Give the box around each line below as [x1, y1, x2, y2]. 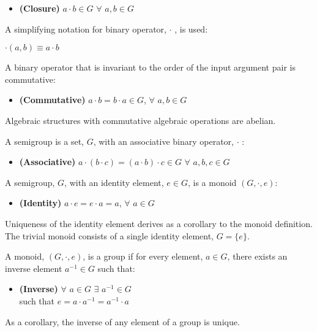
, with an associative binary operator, [93, 134, 234, 147]
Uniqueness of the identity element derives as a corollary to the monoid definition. [5, 217, 313, 230]
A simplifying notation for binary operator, [5, 22, 166, 35]
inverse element [5, 261, 62, 274]
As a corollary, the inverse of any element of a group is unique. [5, 315, 240, 328]
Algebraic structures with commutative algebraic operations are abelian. [5, 114, 276, 126]
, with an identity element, [64, 176, 164, 188]
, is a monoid [187, 176, 237, 188]
